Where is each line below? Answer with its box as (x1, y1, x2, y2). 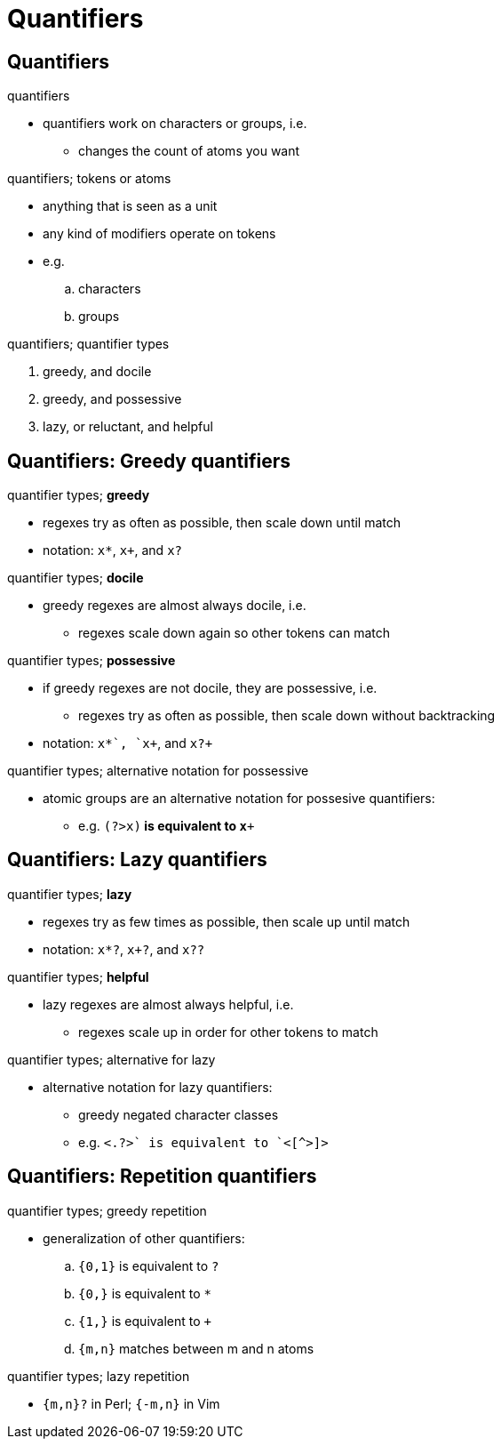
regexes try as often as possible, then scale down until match (43, 515, 402, 531)
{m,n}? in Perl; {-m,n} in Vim (43, 1395, 220, 1411)
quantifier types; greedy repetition (7, 1202, 207, 1218)
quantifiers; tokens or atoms (7, 171, 171, 187)
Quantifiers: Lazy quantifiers (7, 848, 267, 872)
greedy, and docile (43, 364, 152, 380)
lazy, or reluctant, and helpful (43, 419, 213, 435)
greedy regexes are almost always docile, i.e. (43, 598, 306, 614)
